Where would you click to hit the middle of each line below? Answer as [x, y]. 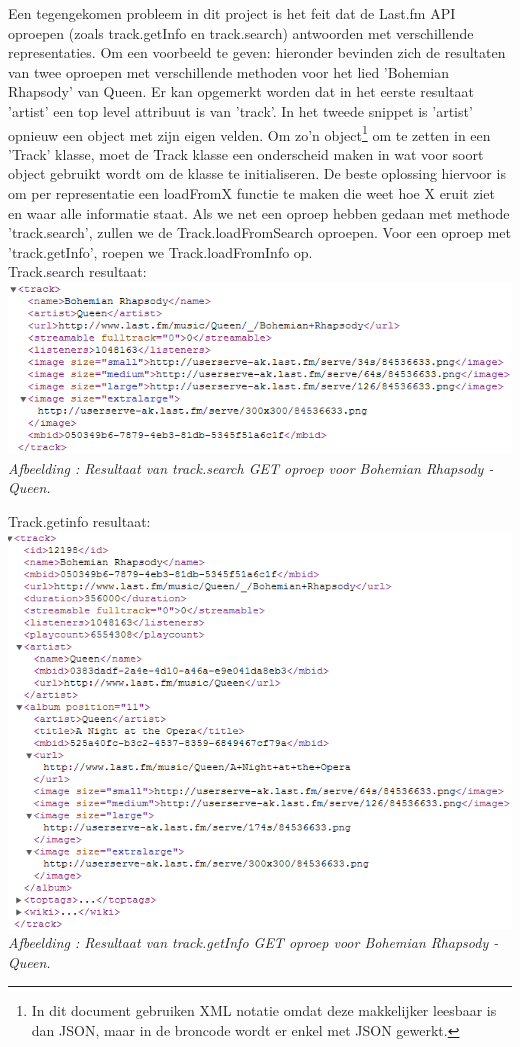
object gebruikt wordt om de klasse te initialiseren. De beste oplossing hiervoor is [257, 173]
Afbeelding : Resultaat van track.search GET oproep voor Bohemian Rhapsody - [251, 467]
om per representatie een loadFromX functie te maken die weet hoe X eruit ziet [251, 193]
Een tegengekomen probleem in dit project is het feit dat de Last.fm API [232, 13]
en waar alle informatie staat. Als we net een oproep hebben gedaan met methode [259, 212]
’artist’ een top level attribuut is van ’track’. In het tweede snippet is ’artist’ [240, 110]
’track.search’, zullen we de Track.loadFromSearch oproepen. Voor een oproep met [260, 232]
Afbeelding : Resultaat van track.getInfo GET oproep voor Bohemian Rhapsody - [253, 942]
